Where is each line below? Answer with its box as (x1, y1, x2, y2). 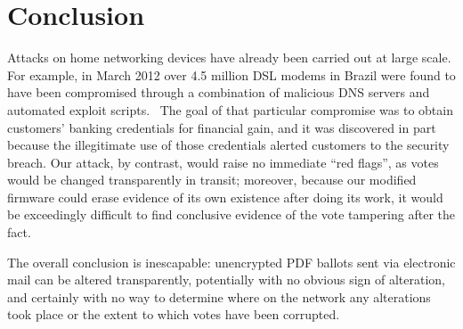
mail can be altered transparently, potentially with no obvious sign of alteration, (7, 270, 445, 289)
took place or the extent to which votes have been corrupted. (7, 305, 340, 324)
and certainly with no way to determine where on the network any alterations (7, 287, 431, 306)
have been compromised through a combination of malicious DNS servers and (7, 83, 430, 102)
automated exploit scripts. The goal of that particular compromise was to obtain (7, 100, 453, 119)
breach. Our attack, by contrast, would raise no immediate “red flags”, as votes (7, 152, 439, 171)
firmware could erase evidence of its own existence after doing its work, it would (7, 187, 443, 206)
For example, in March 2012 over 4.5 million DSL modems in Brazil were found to (7, 65, 456, 84)
